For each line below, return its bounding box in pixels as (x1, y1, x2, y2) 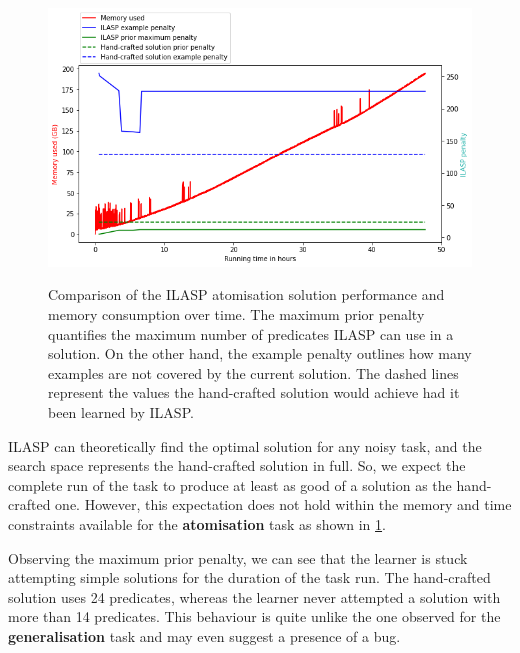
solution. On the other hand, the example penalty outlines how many (48, 343, 472, 364)
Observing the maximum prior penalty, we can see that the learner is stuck (8, 547, 468, 568)
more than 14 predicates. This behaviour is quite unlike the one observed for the (8, 606, 501, 627)
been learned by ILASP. (48, 401, 194, 422)
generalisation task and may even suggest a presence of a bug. (8, 625, 401, 646)
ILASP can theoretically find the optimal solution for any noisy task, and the (8, 435, 482, 456)
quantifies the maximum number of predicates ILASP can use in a (48, 323, 454, 344)
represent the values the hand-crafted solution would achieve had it (48, 382, 460, 403)
